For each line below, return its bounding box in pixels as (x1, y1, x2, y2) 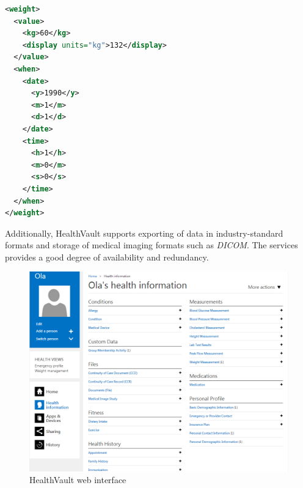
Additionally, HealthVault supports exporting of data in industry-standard (5, 226, 283, 239)
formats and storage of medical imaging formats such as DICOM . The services (5, 238, 298, 251)
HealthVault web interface (29, 473, 126, 486)
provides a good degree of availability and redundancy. (5, 250, 209, 263)
